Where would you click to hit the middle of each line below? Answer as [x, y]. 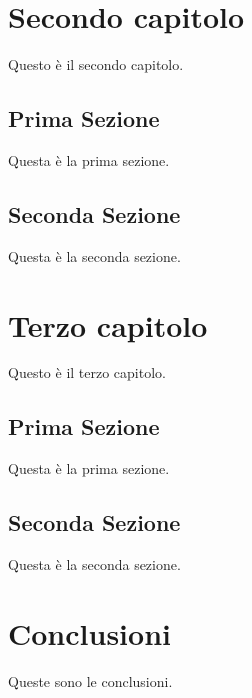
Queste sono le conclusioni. [90, 680]
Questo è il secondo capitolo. [96, 64]
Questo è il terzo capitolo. [87, 372]
